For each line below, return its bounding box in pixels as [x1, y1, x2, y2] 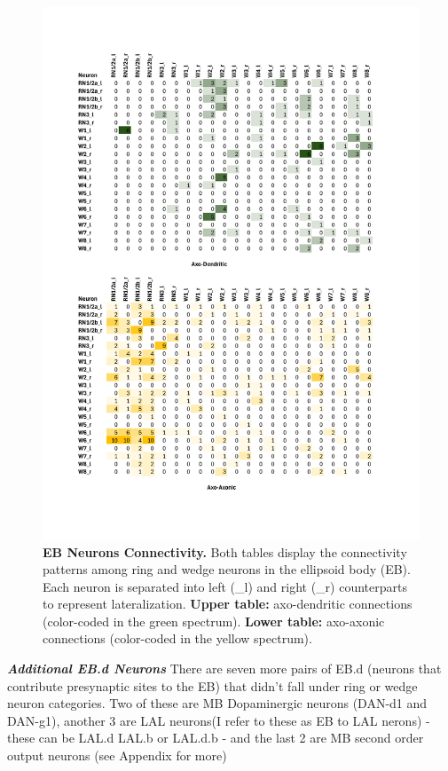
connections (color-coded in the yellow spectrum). [43, 629, 312, 648]
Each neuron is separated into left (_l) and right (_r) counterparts [43, 577, 407, 595]
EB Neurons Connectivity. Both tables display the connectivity [43, 542, 407, 561]
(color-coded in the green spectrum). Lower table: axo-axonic [43, 611, 385, 630]
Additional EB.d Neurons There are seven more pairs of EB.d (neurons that [7, 659, 442, 678]
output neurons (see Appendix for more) [7, 746, 227, 765]
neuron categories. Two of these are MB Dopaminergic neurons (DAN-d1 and [7, 694, 428, 712]
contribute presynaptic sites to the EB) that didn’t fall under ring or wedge [7, 676, 418, 695]
